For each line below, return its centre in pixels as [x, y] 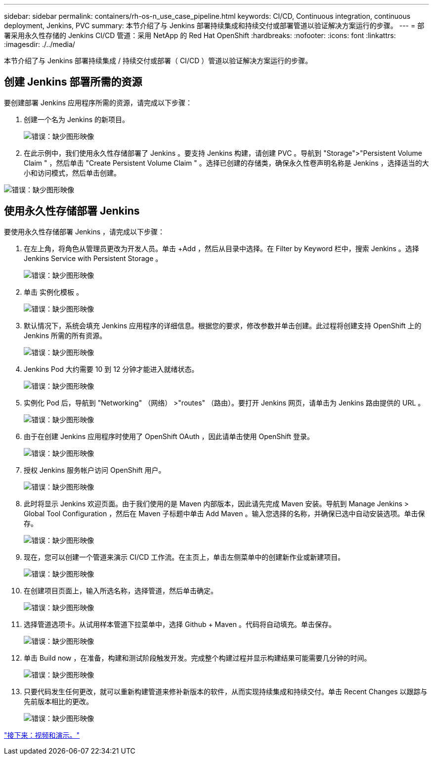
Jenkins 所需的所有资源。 [65, 335]
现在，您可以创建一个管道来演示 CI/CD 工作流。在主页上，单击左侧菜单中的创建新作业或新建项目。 [184, 557]
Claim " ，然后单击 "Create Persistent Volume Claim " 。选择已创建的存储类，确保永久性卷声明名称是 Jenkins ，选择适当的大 [226, 163]
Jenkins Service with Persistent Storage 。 [93, 258]
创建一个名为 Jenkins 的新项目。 [77, 119]
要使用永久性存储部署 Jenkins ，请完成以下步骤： [85, 231]
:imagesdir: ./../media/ [40, 44]
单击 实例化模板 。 [53, 292]
